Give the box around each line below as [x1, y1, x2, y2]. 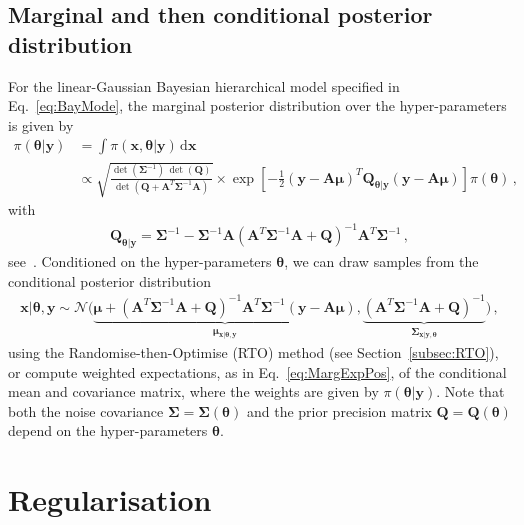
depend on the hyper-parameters [8, 420, 208, 441]
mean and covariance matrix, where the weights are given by [8, 381, 379, 402]
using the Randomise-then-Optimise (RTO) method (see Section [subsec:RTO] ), [8, 342, 499, 363]
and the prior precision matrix [246, 400, 432, 421]
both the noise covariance [8, 400, 164, 421]
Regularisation [8, 479, 212, 520]
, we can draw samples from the [284, 250, 479, 271]
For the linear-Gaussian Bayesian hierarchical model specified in [8, 75, 400, 96]
